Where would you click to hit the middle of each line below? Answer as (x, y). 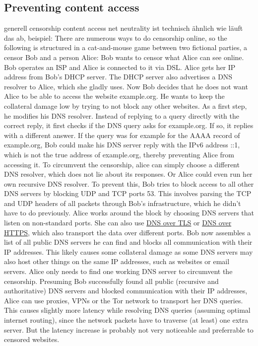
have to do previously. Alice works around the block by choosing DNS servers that (129, 213)
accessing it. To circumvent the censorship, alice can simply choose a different (122, 164)
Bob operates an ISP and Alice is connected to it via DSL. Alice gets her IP (120, 67)
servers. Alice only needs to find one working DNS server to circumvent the (118, 271)
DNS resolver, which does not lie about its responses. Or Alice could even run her (128, 174)
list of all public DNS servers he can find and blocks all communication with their (128, 242)
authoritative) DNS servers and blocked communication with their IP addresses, (126, 291)
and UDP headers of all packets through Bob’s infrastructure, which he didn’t (123, 203)
